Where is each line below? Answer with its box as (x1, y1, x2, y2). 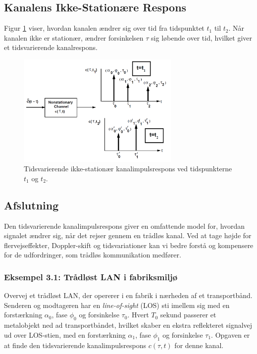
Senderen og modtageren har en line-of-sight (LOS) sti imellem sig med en (4, 300, 230, 310)
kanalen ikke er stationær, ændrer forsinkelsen (4, 32, 144, 43)
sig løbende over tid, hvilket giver (151, 32, 253, 43)
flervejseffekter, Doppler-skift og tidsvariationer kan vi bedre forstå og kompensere (4, 240, 254, 250)
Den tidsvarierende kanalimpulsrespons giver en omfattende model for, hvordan (4, 220, 245, 231)
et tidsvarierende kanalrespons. (4, 42, 98, 52)
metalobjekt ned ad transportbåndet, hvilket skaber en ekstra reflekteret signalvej (4, 320, 253, 330)
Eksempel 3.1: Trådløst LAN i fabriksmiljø (4, 270, 178, 283)
